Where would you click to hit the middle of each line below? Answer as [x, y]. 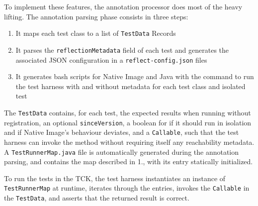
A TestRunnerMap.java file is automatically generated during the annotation [122, 152]
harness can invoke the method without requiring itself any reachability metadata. [129, 142]
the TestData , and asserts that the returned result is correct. [97, 198]
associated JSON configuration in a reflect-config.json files [111, 59]
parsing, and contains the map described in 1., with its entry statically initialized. [129, 161]
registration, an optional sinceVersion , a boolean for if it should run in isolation [128, 122]
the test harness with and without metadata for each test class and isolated [130, 86]
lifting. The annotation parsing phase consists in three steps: [96, 16]
